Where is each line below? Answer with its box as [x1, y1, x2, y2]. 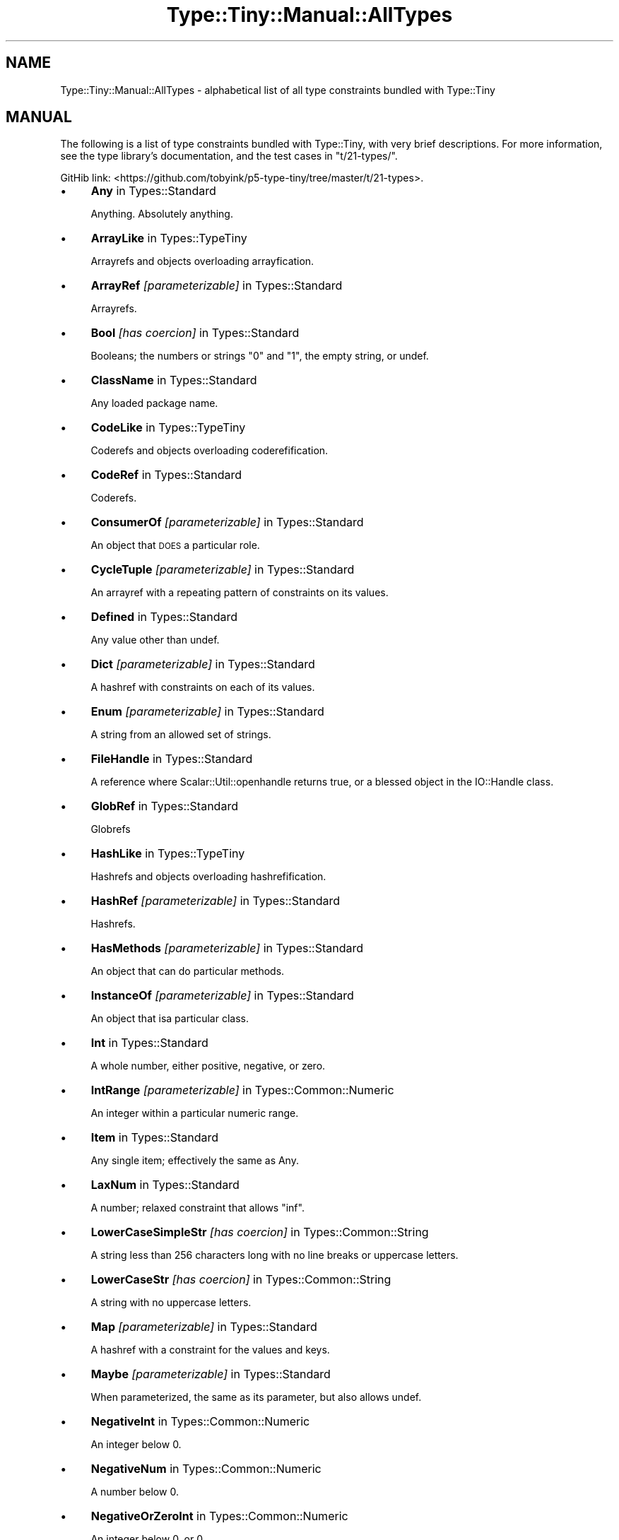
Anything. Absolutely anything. [90, 208, 233, 220]
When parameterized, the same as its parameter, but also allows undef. [90, 1391, 422, 1404]
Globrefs [90, 823, 131, 836]
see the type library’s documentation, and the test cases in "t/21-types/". [60, 150, 398, 162]
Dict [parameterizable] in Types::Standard [90, 657, 315, 672]
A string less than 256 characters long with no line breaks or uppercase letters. [90, 1249, 459, 1262]
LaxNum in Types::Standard [90, 1178, 240, 1192]
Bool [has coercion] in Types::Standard [90, 326, 300, 340]
